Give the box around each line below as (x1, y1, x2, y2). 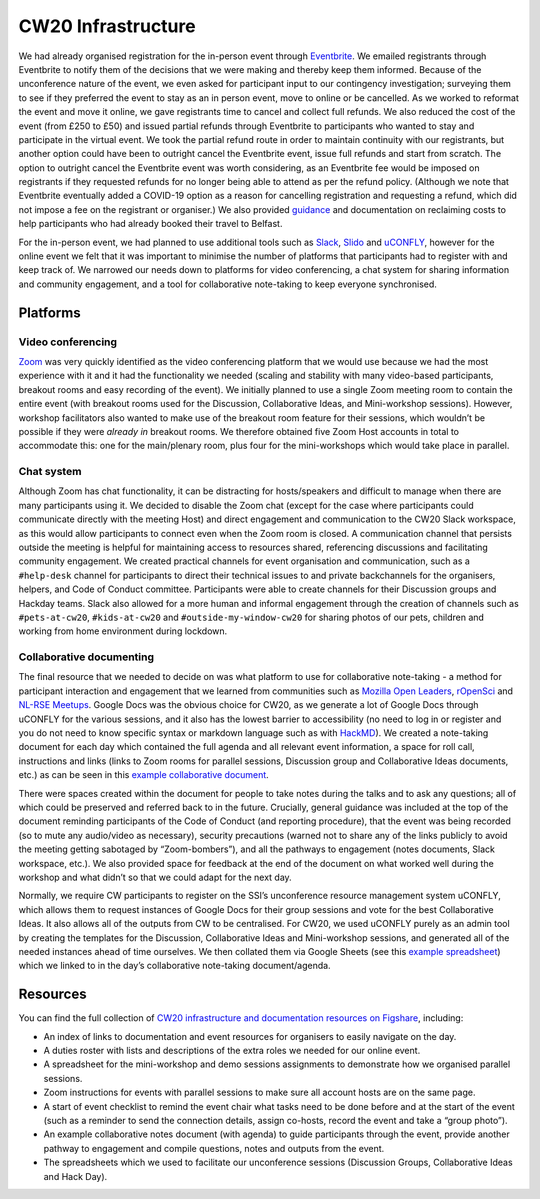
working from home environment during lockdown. (18, 625, 228, 637)
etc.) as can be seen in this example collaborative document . (18, 769, 269, 781)
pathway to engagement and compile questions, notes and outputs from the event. (43, 1142, 385, 1154)
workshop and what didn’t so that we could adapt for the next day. (18, 871, 292, 883)
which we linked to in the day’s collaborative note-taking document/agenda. (18, 960, 331, 972)
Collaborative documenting (18, 650, 155, 664)
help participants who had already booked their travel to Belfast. (18, 218, 283, 230)
